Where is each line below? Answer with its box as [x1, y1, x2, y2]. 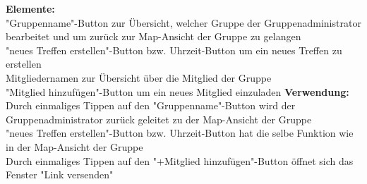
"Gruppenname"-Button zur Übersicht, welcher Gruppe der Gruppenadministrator [6, 15, 361, 30]
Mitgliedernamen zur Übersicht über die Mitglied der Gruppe [6, 70, 272, 85]
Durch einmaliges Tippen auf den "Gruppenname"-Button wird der [6, 98, 296, 113]
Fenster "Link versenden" [6, 167, 114, 182]
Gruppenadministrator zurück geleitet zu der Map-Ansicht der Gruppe [6, 111, 312, 126]
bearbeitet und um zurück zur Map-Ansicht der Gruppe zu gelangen [6, 29, 301, 44]
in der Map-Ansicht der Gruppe [6, 139, 143, 154]
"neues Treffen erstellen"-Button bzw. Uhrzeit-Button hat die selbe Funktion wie [6, 125, 354, 140]
